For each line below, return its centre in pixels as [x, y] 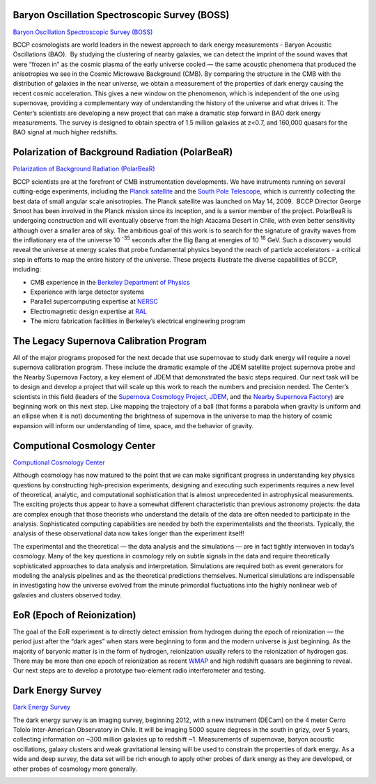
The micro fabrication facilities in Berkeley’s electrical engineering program [138, 321]
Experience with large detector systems [87, 292]
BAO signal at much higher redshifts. [65, 132]
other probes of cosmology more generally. [75, 769]
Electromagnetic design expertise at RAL [89, 311]
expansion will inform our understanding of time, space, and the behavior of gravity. [133, 425]
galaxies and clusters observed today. [67, 595]
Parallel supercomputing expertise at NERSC [94, 301]
